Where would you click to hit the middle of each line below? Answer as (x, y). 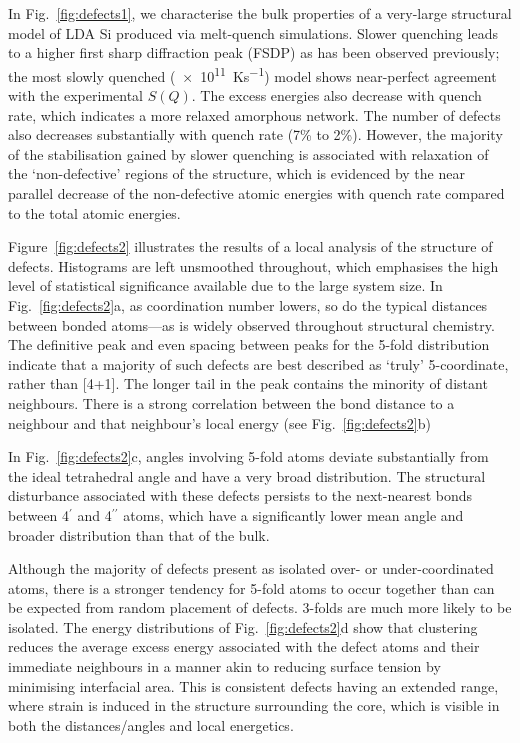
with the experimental (75, 95)
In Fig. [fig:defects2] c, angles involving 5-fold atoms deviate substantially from (248, 456)
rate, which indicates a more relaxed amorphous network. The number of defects (254, 114)
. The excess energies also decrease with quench (336, 95)
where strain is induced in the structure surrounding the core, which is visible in (254, 705)
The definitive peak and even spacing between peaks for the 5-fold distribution (249, 344)
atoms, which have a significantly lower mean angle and (293, 514)
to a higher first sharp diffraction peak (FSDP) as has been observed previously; (254, 52)
